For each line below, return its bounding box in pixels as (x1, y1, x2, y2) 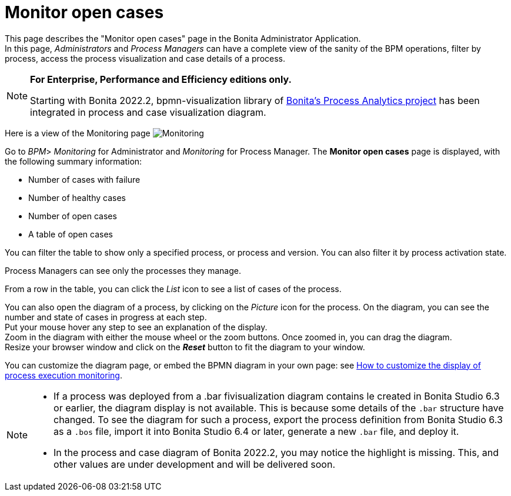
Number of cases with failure (28, 174, 141, 185)
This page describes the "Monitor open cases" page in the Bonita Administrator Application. (5, 33, 361, 43)
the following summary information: (5, 156, 142, 166)
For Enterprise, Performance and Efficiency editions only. (30, 73, 292, 85)
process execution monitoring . (5, 370, 122, 380)
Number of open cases (28, 210, 117, 221)
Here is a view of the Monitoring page (5, 128, 151, 138)
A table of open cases (28, 229, 113, 239)
